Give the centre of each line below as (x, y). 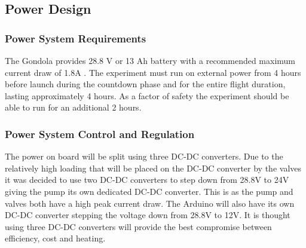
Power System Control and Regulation (100, 134)
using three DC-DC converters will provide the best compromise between (138, 226)
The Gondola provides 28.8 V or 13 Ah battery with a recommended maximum (150, 60)
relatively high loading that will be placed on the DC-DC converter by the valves (153, 168)
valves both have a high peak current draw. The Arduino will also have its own (150, 203)
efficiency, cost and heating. (55, 238)
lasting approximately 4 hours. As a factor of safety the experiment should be (147, 95)
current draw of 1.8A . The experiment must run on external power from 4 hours (153, 72)
